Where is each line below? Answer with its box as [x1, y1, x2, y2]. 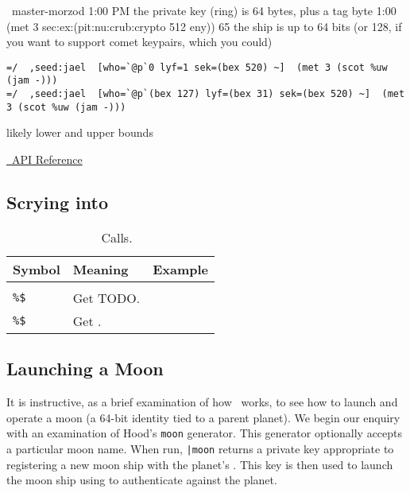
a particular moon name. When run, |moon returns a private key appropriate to [6, 440, 394, 456]
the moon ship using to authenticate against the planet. [6, 472, 277, 488]
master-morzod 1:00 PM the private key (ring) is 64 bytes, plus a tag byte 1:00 [11, 2, 396, 18]
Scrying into [6, 189, 108, 214]
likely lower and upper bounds [6, 124, 153, 141]
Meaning [72, 259, 129, 278]
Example [153, 259, 208, 278]
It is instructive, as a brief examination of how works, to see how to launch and [6, 394, 398, 410]
